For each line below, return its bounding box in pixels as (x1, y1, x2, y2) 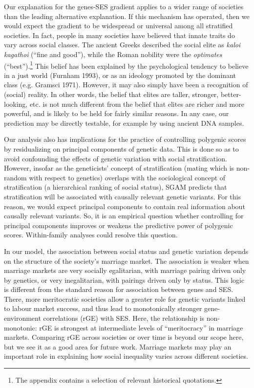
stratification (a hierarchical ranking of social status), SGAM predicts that (4, 182, 227, 192)
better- (220, 89, 241, 99)
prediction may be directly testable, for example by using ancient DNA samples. (4, 117, 244, 128)
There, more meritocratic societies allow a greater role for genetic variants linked (4, 293, 246, 304)
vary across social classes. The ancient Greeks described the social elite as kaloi (4, 39, 241, 50)
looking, (4, 98, 28, 109)
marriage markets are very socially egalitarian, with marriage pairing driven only (4, 265, 246, 275)
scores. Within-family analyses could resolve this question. (4, 230, 178, 240)
